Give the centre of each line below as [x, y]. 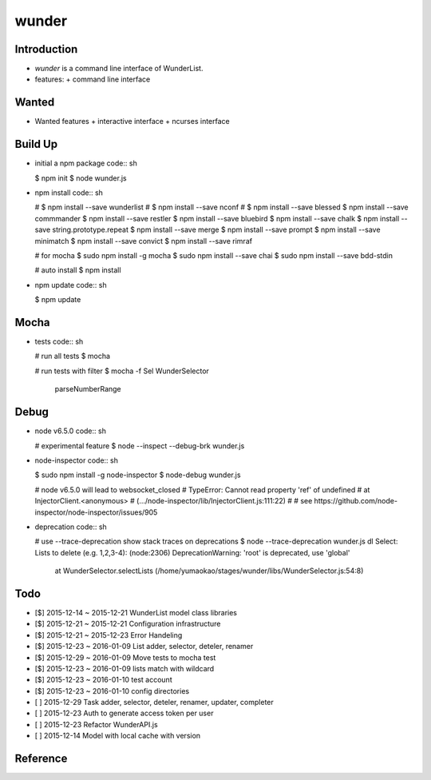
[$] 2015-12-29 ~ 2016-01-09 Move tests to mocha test [125, 657]
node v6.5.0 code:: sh [71, 431]
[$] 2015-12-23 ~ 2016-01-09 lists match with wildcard [125, 668]
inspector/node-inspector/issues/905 [96, 512]
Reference [41, 759]
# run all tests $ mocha [73, 356]
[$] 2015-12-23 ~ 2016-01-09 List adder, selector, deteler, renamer [144, 647]
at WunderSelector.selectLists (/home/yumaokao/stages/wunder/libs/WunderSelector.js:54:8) [209, 571]
